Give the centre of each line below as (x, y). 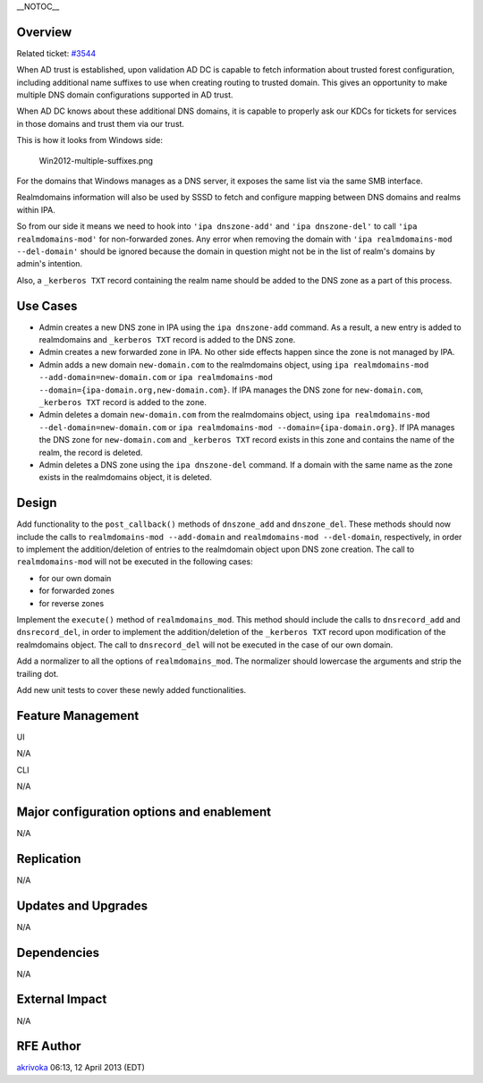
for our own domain (75, 578)
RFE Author (49, 1046)
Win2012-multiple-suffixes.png (96, 160)
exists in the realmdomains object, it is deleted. (125, 478)
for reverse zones (72, 603)
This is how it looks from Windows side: (89, 140)
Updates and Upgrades (82, 905)
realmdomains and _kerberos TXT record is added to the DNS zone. (167, 340)
